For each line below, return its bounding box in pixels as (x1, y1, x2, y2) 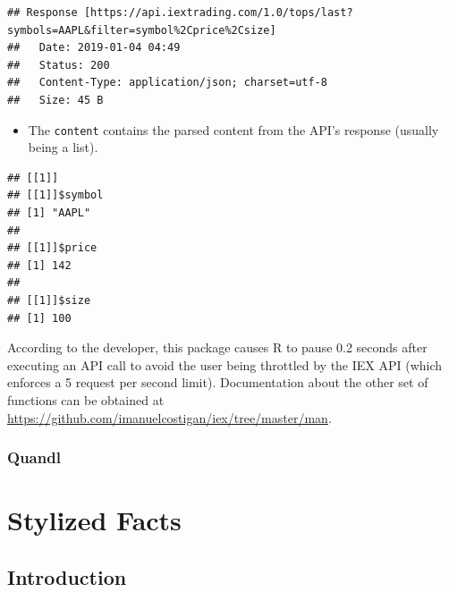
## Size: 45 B (7, 93, 104, 106)
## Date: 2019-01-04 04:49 (7, 41, 181, 55)
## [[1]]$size (7, 293, 91, 307)
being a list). (28, 138, 98, 156)
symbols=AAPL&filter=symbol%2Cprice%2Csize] (7, 23, 276, 37)
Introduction (7, 562, 127, 590)
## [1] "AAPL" (7, 207, 91, 219)
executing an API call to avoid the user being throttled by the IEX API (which (7, 355, 443, 374)
